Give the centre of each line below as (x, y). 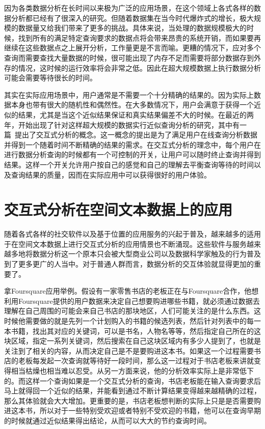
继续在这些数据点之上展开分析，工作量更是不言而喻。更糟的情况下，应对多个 (132, 48)
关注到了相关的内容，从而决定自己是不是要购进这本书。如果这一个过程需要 (129, 350)
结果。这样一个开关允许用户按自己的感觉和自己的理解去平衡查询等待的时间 (129, 164)
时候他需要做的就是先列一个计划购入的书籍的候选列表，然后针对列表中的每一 (132, 320)
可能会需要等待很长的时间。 (50, 78)
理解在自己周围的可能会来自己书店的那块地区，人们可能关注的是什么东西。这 (132, 311)
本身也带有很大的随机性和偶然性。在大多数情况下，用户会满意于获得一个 (132, 105)
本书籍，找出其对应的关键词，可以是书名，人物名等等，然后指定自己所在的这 (132, 331)
